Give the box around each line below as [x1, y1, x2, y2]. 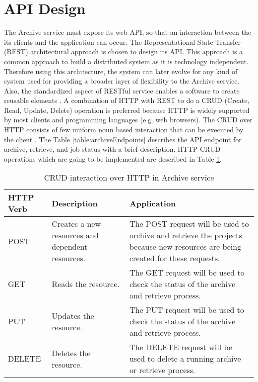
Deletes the [52, 347, 91, 359]
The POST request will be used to [129, 218, 249, 230]
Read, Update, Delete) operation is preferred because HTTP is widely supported [4, 104, 250, 115]
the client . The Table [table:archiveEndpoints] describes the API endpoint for [4, 134, 242, 144]
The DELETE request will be [129, 341, 232, 353]
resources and [52, 229, 99, 241]
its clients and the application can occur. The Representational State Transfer [4, 36, 241, 47]
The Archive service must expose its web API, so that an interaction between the [4, 27, 252, 37]
